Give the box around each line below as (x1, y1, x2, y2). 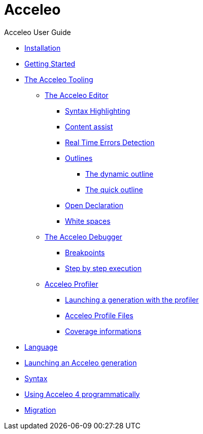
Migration (24, 405, 56, 414)
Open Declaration (65, 201, 123, 210)
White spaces (65, 216, 111, 225)
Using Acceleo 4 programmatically (24, 389, 140, 398)
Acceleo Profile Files (65, 311, 133, 320)
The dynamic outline (85, 169, 154, 178)
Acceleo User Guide (4, 27, 71, 37)
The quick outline (85, 185, 143, 194)
